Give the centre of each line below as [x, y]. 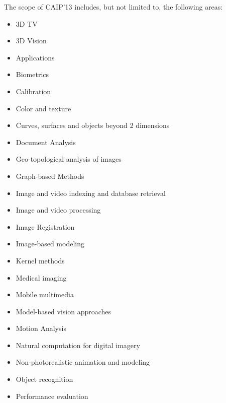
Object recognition [44, 379]
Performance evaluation [52, 396]
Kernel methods [40, 260]
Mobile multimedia [45, 294]
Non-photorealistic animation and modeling [83, 362]
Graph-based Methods [50, 176]
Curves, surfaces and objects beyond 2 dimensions [93, 125]
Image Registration [45, 226]
